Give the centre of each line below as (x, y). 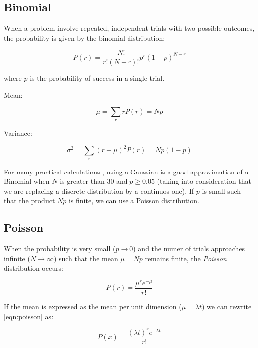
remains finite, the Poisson (186, 258)
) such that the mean (86, 258)
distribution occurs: (34, 268)
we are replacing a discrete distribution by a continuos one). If (99, 191)
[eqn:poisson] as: (29, 316)
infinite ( (17, 258)
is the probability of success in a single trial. (97, 78)
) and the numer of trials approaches (189, 249)
